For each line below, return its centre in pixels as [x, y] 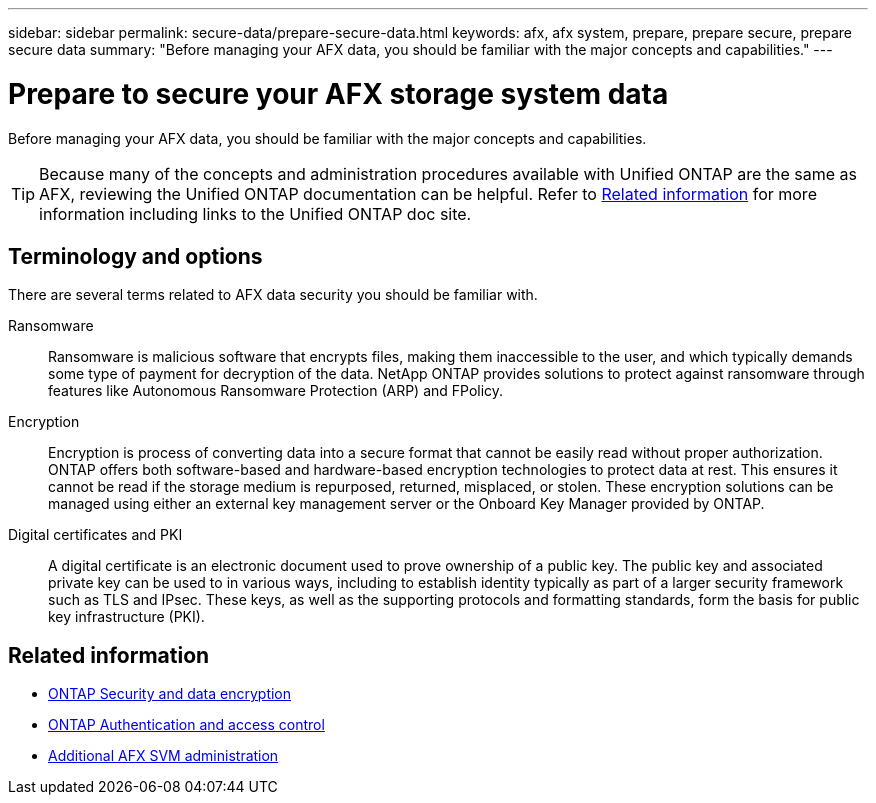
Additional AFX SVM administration [163, 756]
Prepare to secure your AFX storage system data [338, 93]
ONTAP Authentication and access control [186, 725]
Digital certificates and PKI [95, 535]
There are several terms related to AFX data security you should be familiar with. [273, 295]
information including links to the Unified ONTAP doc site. [255, 213]
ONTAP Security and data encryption [170, 694]
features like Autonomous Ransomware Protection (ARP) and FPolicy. [276, 391]
